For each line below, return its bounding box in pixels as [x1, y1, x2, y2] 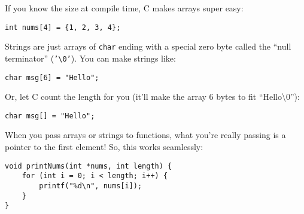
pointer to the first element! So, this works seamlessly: [5, 140, 203, 153]
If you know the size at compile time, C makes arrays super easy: [5, 2, 244, 14]
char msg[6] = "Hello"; [5, 73, 99, 82]
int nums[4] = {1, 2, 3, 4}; [5, 23, 121, 32]
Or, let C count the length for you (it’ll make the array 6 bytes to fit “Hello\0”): [5, 90, 300, 103]
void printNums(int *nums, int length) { [5, 161, 172, 170]
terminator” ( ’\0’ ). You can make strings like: [5, 51, 176, 64]
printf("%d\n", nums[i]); [39, 181, 142, 190]
